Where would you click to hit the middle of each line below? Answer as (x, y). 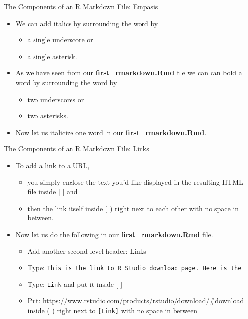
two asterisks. (48, 116)
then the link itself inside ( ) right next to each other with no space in (133, 208)
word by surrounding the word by (66, 82)
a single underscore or (60, 40)
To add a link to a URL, (53, 165)
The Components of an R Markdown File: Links (77, 149)
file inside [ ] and (53, 192)
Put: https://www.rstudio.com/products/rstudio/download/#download (136, 301)
